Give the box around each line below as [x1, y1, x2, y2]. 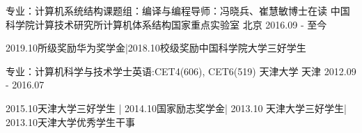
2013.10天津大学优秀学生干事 [6, 114, 135, 129]
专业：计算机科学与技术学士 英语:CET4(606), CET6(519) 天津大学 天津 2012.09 [6, 63, 356, 78]
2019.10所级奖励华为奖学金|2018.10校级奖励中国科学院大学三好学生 [6, 40, 306, 55]
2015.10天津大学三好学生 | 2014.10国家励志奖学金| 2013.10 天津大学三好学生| [6, 100, 347, 115]
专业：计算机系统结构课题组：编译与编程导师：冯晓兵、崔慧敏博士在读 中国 [6, 3, 350, 17]
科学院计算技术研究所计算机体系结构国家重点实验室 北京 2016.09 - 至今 [6, 17, 327, 31]
